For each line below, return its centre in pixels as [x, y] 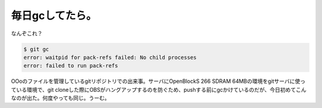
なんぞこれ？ [27, 33]
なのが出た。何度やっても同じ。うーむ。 [61, 98]
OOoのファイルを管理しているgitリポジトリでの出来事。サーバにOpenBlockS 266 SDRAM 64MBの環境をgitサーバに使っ [158, 81]
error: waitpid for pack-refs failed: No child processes [110, 57]
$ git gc [36, 49]
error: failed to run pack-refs [71, 66]
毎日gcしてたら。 [54, 16]
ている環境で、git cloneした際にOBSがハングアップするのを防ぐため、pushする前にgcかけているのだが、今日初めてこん [159, 90]
